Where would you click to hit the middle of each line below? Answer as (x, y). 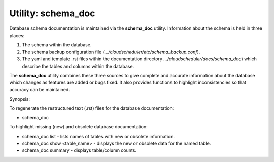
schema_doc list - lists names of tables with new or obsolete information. (98, 136)
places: (17, 35)
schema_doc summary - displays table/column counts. (79, 150)
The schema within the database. (57, 45)
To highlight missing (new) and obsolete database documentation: (78, 127)
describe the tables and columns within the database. (78, 66)
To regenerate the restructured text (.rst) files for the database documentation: (92, 108)
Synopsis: (20, 99)
